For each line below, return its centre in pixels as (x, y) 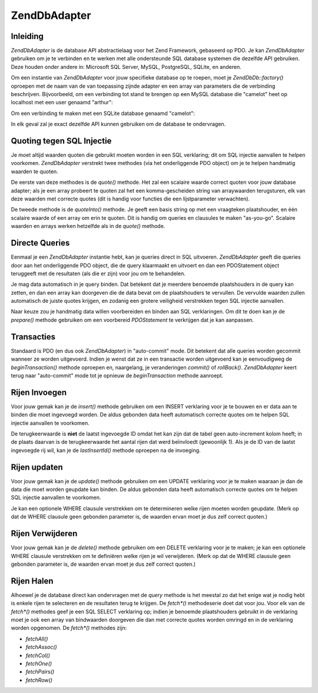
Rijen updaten (37, 467)
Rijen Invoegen (39, 392)
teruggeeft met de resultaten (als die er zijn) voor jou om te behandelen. (98, 273)
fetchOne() (39, 664)
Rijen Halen (32, 581)
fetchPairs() (40, 672)
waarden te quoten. (34, 171)
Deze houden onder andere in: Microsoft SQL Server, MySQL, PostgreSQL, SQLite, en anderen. (126, 67)
